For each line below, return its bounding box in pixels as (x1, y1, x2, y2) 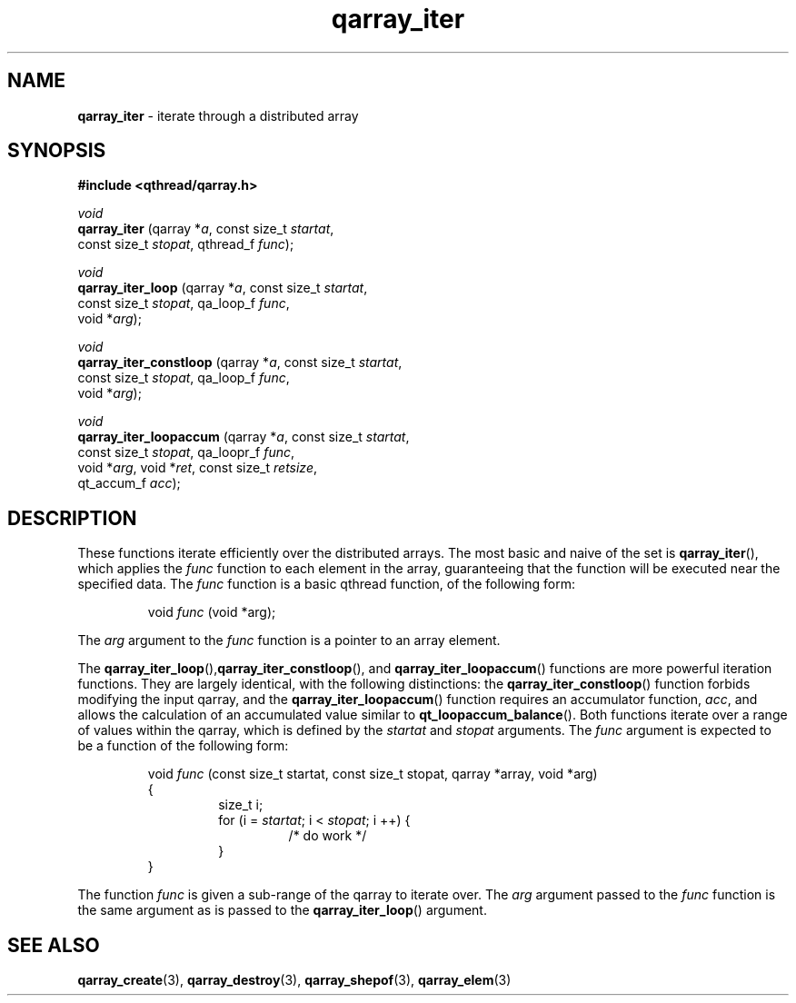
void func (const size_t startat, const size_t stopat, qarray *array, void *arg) (147, 766, 598, 782)
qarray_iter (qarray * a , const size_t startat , (77, 221, 334, 237)
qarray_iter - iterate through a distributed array (77, 107, 359, 124)
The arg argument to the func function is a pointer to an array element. (77, 632, 501, 649)
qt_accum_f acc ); (77, 475, 181, 492)
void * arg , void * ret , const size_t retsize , (77, 460, 318, 476)
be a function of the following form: (77, 738, 289, 754)
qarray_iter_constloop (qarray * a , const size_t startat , (77, 354, 403, 371)
